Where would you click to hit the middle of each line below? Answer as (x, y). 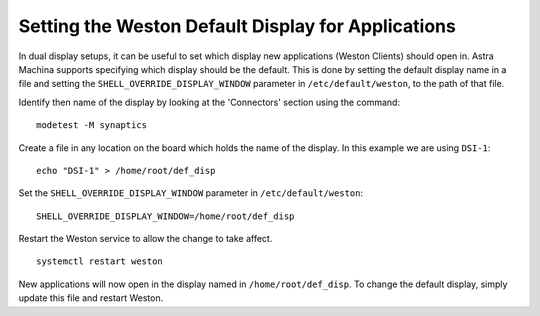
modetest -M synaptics (92, 125)
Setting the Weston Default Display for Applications (237, 26)
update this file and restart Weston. (91, 298)
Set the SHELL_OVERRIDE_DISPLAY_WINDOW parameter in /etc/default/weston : (191, 193)
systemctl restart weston (100, 261)
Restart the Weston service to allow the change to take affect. (145, 239)
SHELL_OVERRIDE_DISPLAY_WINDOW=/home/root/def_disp (165, 216)
